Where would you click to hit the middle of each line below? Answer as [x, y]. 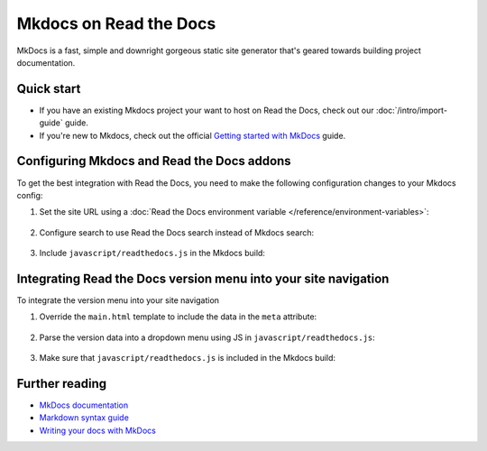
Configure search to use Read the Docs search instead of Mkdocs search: [177, 232]
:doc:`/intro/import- [412, 110]
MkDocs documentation [84, 405]
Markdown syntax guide [84, 418]
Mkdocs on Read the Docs [116, 23]
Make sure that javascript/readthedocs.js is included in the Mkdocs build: [188, 358]
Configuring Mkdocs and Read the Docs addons [154, 161]
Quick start [49, 89]
